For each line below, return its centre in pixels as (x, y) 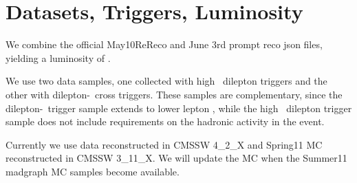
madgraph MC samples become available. (93, 171)
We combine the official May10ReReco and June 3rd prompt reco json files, (164, 44)
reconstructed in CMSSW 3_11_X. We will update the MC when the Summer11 (176, 158)
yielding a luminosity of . (58, 57)
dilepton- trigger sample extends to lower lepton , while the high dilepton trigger (179, 108)
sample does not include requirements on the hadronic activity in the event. (165, 121)
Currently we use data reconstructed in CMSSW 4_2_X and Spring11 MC (164, 144)
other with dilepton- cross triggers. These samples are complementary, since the (174, 94)
